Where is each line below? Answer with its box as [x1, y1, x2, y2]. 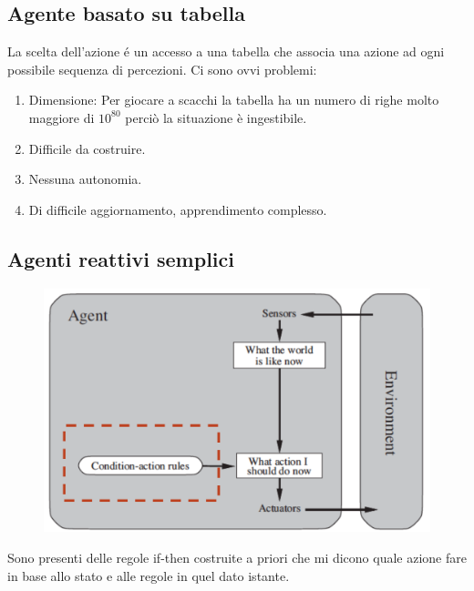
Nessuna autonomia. [28, 169, 142, 189]
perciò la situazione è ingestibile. [125, 107, 307, 127]
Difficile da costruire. [28, 138, 146, 158]
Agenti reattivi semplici [7, 244, 234, 272]
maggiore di [28, 107, 95, 127]
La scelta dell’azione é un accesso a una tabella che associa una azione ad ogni [7, 42, 445, 61]
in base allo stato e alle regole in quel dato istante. [7, 566, 290, 585]
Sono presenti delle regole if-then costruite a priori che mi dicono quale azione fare [7, 548, 467, 567]
